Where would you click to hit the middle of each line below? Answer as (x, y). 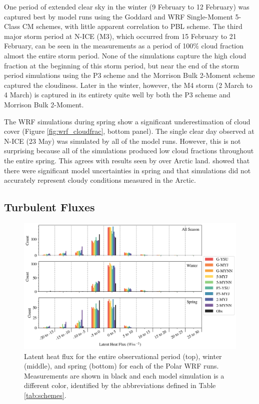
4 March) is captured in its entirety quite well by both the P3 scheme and (117, 95)
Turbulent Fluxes (49, 207)
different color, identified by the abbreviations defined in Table (120, 385)
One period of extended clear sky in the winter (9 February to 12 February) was (127, 6)
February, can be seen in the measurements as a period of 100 (99, 46)
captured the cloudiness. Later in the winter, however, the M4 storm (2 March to (128, 85)
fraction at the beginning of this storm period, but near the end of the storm (122, 65)
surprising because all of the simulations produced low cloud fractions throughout (129, 151)
